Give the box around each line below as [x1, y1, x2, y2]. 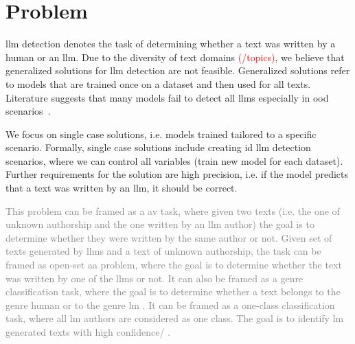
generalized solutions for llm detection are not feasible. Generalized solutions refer [5, 63, 350, 78]
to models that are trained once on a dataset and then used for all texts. [5, 76, 311, 91]
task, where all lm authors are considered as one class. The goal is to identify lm [5, 311, 344, 325]
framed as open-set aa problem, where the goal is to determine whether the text [5, 257, 342, 272]
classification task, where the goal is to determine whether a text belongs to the [5, 284, 341, 299]
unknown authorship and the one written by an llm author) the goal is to [5, 217, 314, 231]
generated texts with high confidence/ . [5, 325, 171, 339]
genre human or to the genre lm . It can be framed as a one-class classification [5, 297, 335, 312]
